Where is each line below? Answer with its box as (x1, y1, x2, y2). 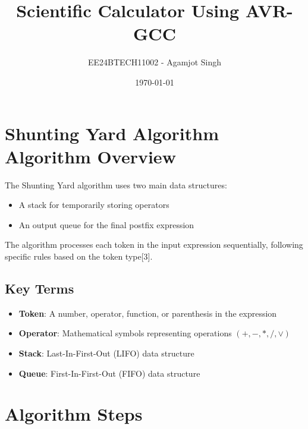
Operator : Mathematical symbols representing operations (18, 327, 232, 339)
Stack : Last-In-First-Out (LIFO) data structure (18, 346, 194, 359)
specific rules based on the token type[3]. (5, 250, 153, 262)
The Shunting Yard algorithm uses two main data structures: (5, 178, 227, 191)
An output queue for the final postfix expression (18, 218, 194, 231)
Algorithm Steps (5, 402, 143, 426)
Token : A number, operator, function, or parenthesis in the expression (18, 307, 277, 319)
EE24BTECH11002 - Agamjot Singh (87, 56, 221, 68)
